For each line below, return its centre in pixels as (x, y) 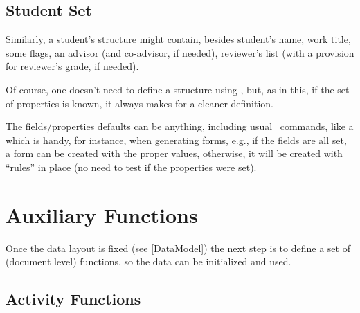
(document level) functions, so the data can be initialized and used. (148, 261)
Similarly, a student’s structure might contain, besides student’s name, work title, (178, 39)
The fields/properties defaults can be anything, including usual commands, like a (180, 126)
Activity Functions (73, 299)
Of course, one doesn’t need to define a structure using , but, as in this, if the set (178, 89)
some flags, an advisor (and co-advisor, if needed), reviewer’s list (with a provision (180, 52)
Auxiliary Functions (102, 214)
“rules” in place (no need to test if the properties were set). (131, 167)
